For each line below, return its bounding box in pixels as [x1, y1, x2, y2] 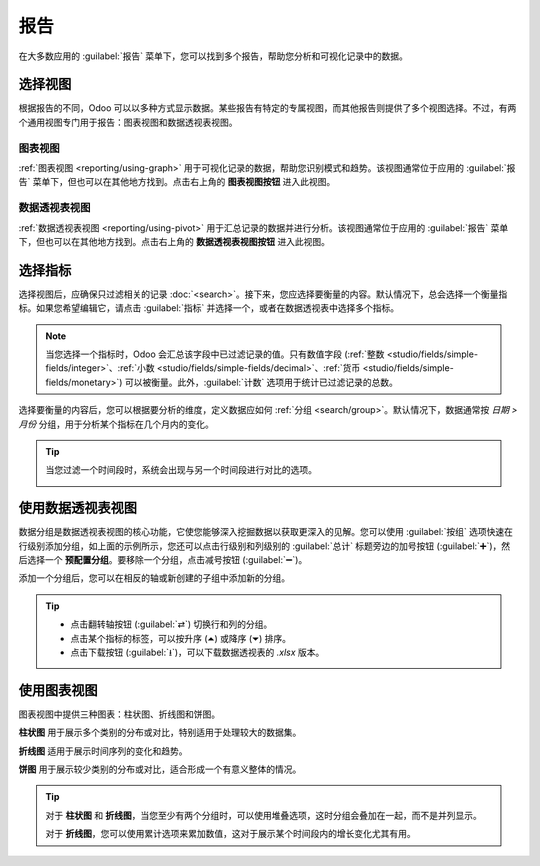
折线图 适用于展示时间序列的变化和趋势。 [18, 745, 188, 757]
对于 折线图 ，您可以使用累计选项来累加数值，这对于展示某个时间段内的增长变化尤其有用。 [45, 828, 416, 840]
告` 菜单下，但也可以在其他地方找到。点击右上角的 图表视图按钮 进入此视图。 [18, 176, 336, 188]
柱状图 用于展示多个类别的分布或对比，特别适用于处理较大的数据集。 [18, 726, 302, 739]
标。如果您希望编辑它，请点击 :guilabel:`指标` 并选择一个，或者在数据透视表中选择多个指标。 [18, 302, 400, 314]
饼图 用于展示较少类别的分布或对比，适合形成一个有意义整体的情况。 [18, 763, 302, 775]
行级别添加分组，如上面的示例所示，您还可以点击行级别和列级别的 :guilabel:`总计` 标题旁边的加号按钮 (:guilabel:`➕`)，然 [18, 540, 511, 552]
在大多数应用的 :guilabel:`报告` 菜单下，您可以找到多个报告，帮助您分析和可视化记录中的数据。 [18, 50, 409, 62]
